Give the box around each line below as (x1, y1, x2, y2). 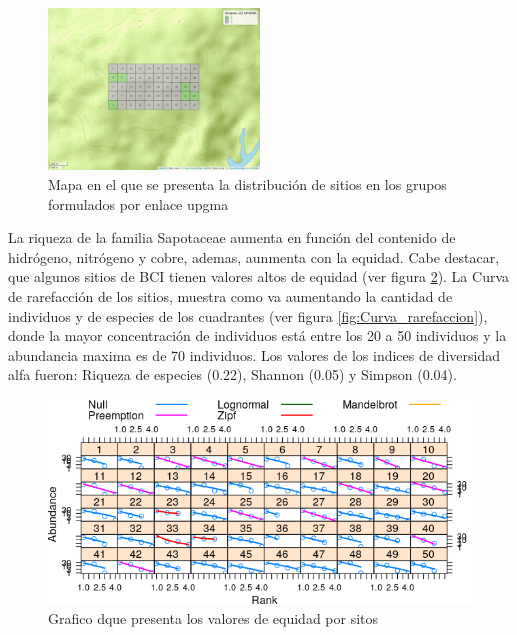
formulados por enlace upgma (48, 193, 229, 214)
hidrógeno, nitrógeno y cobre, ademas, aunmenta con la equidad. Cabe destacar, (8, 246, 500, 267)
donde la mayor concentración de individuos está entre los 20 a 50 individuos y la (8, 325, 507, 346)
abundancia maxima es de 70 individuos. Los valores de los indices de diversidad (8, 344, 500, 365)
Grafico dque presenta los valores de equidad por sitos (48, 608, 379, 629)
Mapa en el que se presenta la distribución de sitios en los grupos (48, 174, 447, 194)
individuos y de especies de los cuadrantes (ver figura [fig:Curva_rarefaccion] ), (8, 305, 488, 326)
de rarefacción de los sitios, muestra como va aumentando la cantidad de (8, 285, 453, 306)
